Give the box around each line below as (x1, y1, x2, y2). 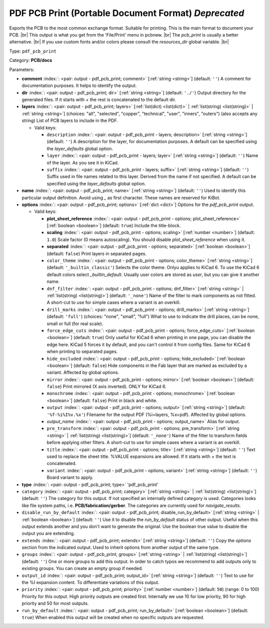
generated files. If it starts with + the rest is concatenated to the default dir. (21, 96, 176, 102)
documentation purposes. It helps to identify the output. (21, 82, 137, 88)
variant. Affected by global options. (46, 369, 119, 375)
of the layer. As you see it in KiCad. (46, 159, 119, 165)
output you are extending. (21, 530, 75, 536)
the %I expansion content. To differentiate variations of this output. (21, 579, 159, 585)
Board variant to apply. (46, 474, 93, 480)
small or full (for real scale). (46, 320, 103, 326)
